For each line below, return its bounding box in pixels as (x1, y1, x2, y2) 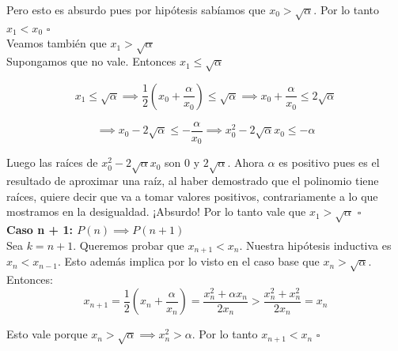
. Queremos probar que (73, 236, 184, 253)
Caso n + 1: (6, 221, 73, 238)
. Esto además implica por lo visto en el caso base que (58, 253, 320, 270)
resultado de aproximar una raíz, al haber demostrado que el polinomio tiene (6, 172, 379, 189)
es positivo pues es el (279, 154, 380, 171)
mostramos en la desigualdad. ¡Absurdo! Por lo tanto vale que (6, 203, 306, 220)
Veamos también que (6, 35, 107, 51)
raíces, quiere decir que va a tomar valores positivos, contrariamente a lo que (6, 187, 378, 204)
